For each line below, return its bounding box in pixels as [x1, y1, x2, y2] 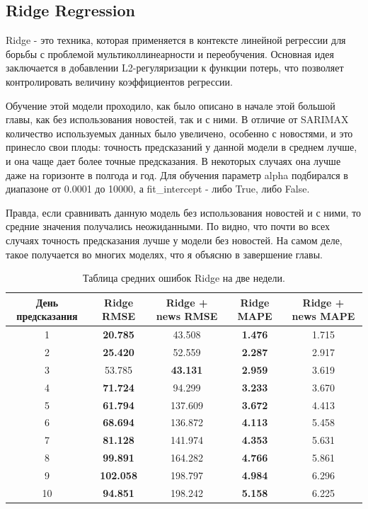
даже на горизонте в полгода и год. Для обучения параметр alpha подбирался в [6, 167, 348, 182]
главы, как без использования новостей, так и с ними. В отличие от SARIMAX [6, 112, 349, 127]
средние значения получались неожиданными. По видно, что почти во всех [6, 219, 330, 234]
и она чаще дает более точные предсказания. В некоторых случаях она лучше [6, 153, 341, 168]
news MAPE [292, 309, 355, 324]
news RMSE [156, 309, 218, 324]
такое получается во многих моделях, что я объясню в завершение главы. [6, 246, 323, 261]
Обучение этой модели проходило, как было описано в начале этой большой [6, 98, 335, 113]
